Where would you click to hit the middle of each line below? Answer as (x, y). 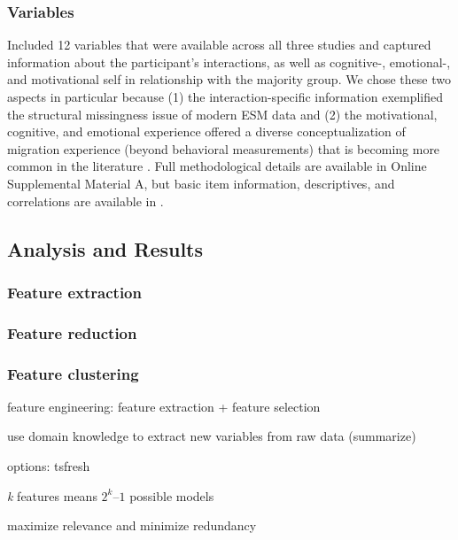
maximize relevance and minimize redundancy (132, 525)
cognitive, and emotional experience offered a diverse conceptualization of (206, 131)
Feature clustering (73, 373)
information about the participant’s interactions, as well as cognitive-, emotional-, (229, 62)
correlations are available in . (85, 201)
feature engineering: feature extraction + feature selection (164, 406)
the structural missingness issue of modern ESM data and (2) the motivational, (222, 114)
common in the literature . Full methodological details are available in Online (217, 166)
